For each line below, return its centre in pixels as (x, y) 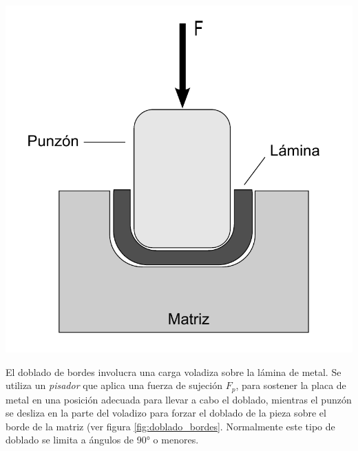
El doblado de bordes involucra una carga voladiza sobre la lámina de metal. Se (173, 371)
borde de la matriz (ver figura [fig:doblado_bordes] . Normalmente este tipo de (170, 426)
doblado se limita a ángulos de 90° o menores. (102, 440)
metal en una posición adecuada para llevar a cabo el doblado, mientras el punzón (179, 399)
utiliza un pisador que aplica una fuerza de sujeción (114, 385)
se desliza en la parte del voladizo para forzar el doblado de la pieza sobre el (166, 413)
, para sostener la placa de (291, 385)
